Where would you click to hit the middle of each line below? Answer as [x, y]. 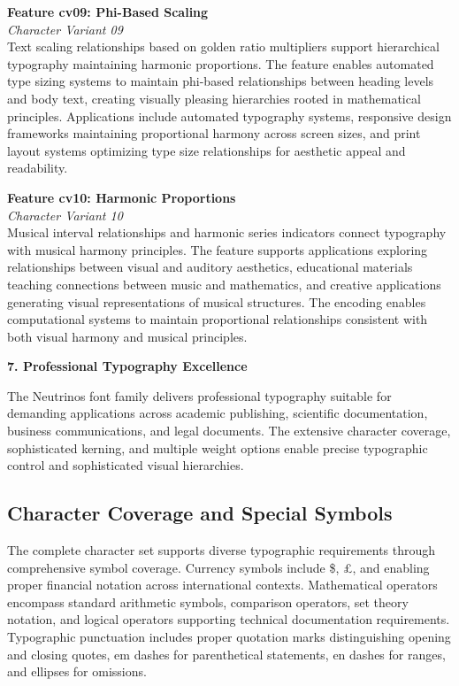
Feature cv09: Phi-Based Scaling [108, 12]
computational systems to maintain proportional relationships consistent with [218, 319]
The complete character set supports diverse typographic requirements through [222, 550]
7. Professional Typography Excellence [127, 366]
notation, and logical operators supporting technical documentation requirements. [229, 619]
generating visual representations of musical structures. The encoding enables [217, 301]
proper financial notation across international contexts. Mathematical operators [222, 585]
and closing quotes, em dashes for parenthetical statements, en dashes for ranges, [226, 654]
